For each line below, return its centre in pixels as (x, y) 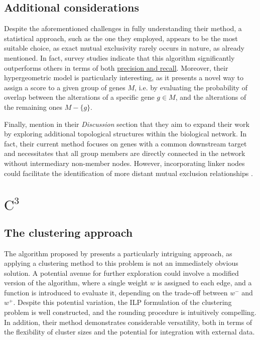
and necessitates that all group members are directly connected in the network (125, 153)
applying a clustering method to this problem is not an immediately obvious (121, 263)
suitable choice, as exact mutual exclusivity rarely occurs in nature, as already (124, 48)
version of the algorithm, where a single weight (76, 283)
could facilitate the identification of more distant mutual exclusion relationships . (128, 173)
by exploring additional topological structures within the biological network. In (125, 134)
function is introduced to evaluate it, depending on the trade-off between (116, 292)
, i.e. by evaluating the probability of (191, 87)
